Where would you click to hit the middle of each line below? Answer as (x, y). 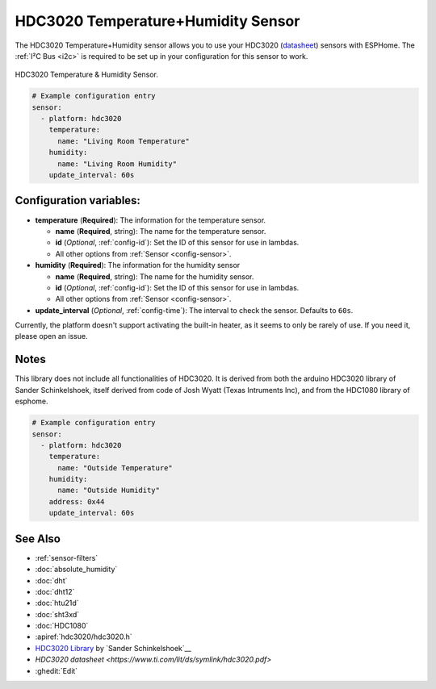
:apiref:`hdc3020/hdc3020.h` (84, 637)
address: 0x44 (77, 501)
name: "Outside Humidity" (109, 491)
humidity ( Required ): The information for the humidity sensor (138, 265)
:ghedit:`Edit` (57, 670)
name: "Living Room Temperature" (124, 141)
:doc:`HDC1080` (62, 626)
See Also (38, 539)
